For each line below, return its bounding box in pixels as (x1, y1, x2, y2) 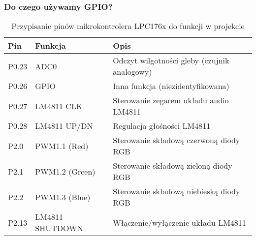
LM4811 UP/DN (35, 120, 93, 132)
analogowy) (113, 66, 152, 78)
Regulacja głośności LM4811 (113, 120, 211, 132)
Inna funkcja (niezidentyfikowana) (113, 80, 229, 92)
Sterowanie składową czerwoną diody (113, 134, 240, 146)
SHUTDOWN (35, 222, 83, 234)
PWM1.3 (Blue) (35, 191, 91, 203)
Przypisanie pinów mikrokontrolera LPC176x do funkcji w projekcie (11, 20, 245, 32)
